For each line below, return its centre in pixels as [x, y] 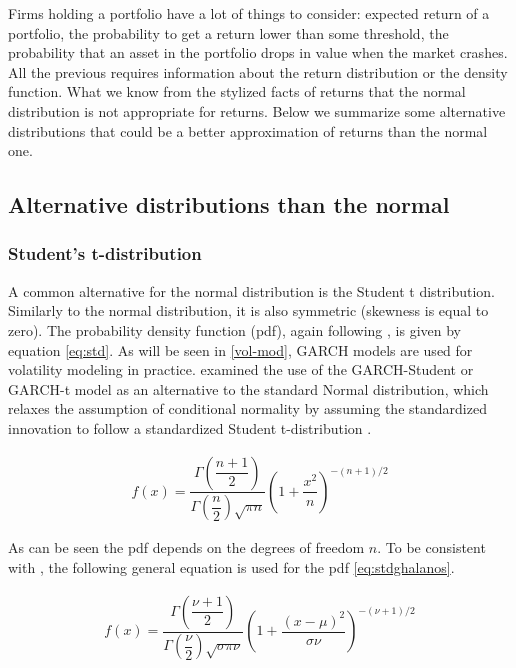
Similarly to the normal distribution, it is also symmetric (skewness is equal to [248, 310]
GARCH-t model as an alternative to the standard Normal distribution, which [248, 388]
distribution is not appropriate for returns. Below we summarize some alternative [257, 110]
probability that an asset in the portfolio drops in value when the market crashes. [258, 52]
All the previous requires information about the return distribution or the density [258, 71]
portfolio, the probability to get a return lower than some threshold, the [228, 32]
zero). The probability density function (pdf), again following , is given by [234, 329]
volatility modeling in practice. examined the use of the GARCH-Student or [241, 369]
